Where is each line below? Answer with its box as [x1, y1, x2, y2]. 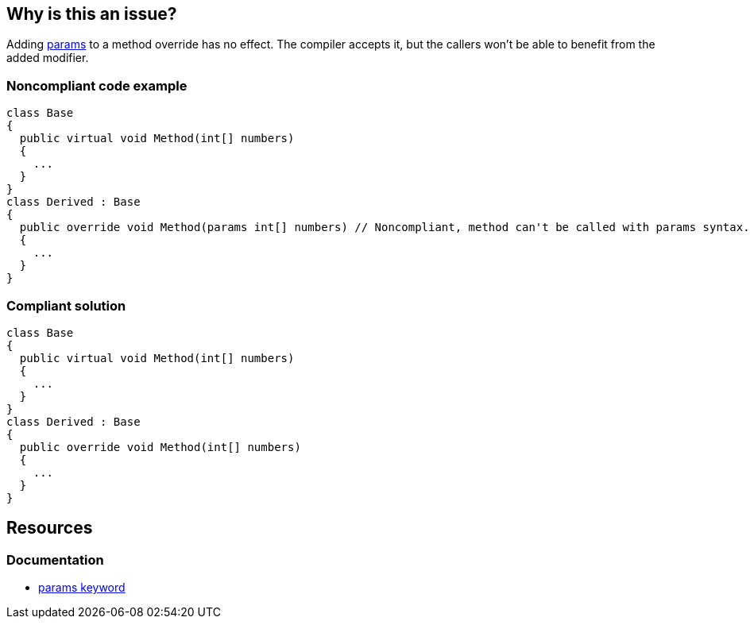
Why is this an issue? [6, 4, 177, 24]
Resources [6, 518, 93, 538]
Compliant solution [6, 297, 126, 314]
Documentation [6, 551, 104, 568]
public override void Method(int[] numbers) [19, 440, 301, 453]
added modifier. [6, 51, 89, 65]
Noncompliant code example [6, 77, 187, 94]
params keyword [38, 581, 126, 595]
